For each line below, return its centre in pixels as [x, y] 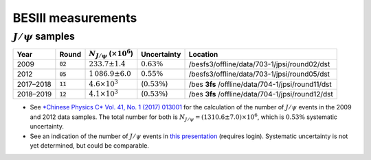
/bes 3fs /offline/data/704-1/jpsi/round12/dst [261, 94]
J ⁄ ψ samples [44, 36]
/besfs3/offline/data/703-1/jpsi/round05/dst [259, 74]
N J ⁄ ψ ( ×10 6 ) [111, 54]
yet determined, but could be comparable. [89, 145]
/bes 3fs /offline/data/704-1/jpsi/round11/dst [260, 84]
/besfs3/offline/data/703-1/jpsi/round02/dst [259, 64]
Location [203, 54]
